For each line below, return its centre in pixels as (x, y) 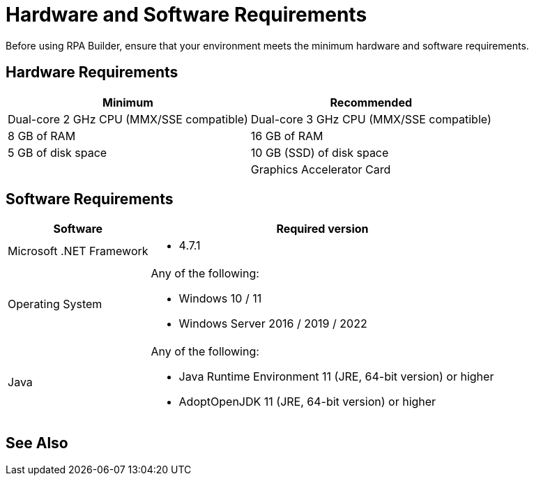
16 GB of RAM (287, 136)
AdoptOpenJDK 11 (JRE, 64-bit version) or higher (307, 402)
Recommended (371, 102)
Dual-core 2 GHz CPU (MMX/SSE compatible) (128, 119)
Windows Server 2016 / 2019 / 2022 (273, 324)
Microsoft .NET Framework (78, 251)
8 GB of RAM (42, 136)
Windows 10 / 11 (220, 299)
